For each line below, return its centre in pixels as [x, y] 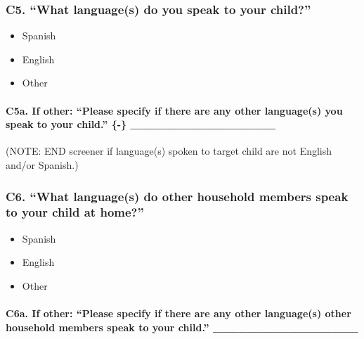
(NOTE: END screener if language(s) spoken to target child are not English [169, 151]
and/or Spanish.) [42, 164]
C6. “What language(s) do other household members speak [177, 196]
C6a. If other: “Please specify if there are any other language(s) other [178, 313]
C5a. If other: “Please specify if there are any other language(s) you [174, 110]
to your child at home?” [75, 212]
